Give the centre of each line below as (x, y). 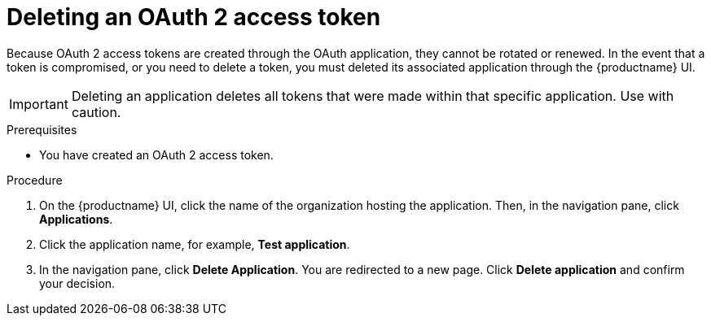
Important (39, 104)
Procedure (35, 180)
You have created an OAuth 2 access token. (156, 154)
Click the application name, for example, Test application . (195, 244)
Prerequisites (42, 129)
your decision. (77, 283)
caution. (96, 112)
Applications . (76, 219)
